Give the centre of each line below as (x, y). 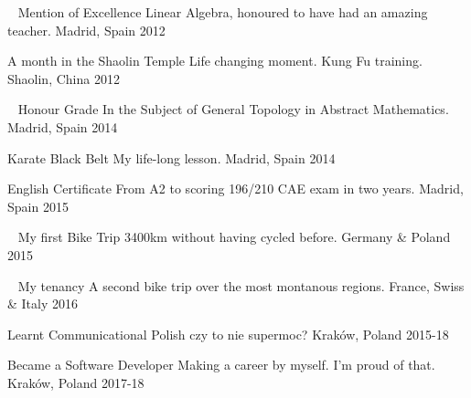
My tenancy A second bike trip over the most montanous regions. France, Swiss (241, 285)
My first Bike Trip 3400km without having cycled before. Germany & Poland (234, 237)
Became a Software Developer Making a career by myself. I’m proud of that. (221, 365)
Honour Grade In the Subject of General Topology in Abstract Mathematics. (233, 109)
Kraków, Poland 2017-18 (76, 382)
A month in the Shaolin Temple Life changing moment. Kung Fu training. (215, 61)
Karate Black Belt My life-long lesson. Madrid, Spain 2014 (171, 157)
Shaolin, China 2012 (64, 78)
